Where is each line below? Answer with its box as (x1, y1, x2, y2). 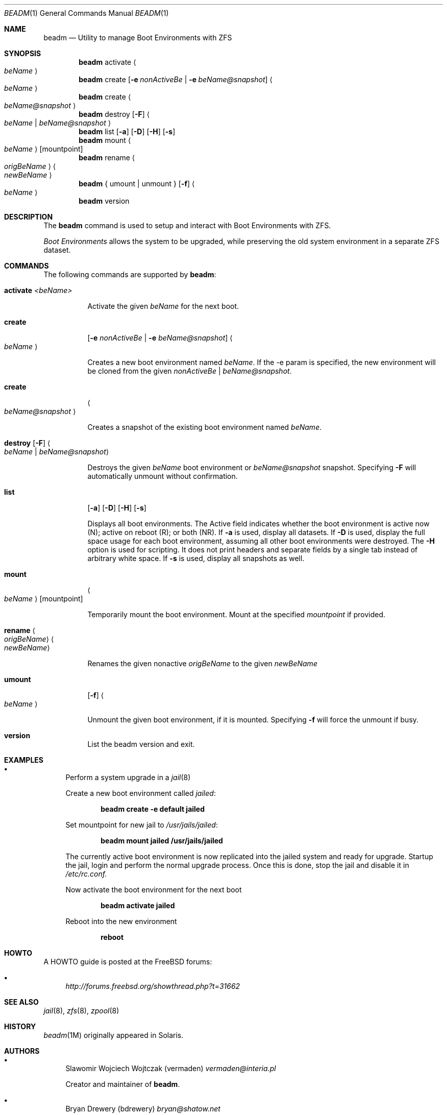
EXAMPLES (4, 756, 43, 764)
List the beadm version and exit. (87, 740, 195, 748)
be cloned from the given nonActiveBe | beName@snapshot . (87, 367, 292, 375)
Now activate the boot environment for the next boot (65, 885, 242, 894)
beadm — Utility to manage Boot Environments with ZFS (43, 33, 232, 42)
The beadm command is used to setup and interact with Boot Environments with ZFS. (43, 221, 331, 230)
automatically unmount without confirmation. (87, 472, 238, 480)
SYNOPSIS (4, 49, 41, 58)
